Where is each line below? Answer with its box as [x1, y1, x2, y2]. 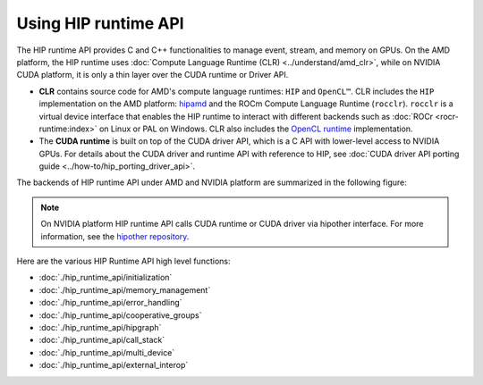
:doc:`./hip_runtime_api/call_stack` [38, 335, 165, 346]
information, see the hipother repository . [40, 230, 190, 241]
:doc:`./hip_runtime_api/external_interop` [38, 360, 189, 371]
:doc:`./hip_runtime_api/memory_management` [38, 284, 211, 295]
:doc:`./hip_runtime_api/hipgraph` [38, 322, 162, 332]
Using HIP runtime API [16, 13, 184, 33]
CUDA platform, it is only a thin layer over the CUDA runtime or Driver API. [16, 70, 289, 80]
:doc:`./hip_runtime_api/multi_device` [38, 347, 175, 357]
